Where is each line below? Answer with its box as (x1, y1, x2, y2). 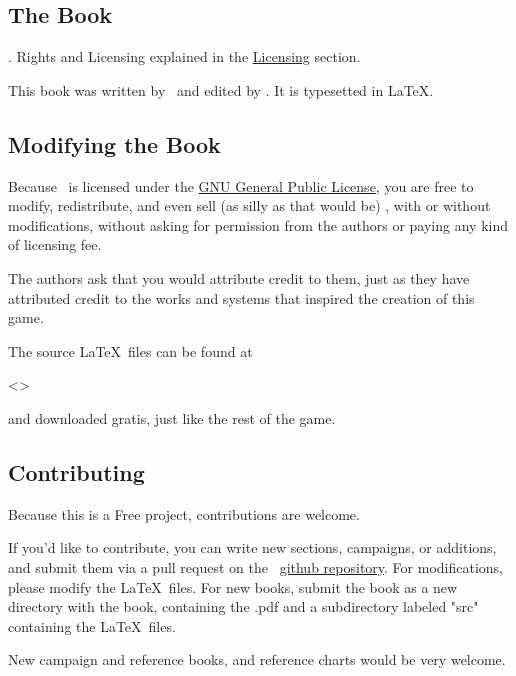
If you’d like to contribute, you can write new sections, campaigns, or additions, (8, 537, 497, 558)
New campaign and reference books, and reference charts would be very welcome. (8, 649, 506, 670)
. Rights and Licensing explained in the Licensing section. (8, 46, 361, 67)
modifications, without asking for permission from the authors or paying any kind (8, 214, 508, 235)
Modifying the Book (8, 128, 221, 159)
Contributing (8, 456, 145, 487)
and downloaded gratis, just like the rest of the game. (8, 407, 336, 428)
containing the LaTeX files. (8, 615, 176, 636)
